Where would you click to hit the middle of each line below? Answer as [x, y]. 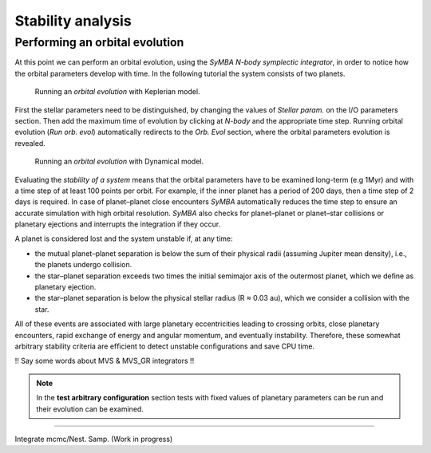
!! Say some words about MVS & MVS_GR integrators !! [105, 361]
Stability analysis [73, 21]
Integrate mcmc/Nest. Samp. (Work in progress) [94, 439]
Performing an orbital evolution [99, 42]
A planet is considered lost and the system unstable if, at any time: [124, 238]
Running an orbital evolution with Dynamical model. [119, 162]
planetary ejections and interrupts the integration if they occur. [118, 224]
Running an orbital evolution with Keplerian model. [117, 92]
